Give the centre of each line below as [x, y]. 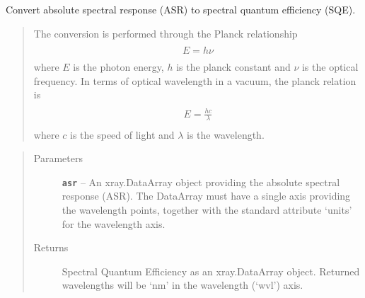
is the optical [330, 67]
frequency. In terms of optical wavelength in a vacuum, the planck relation [195, 80]
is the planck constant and [233, 67]
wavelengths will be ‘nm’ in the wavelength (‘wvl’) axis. [182, 285]
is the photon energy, [118, 67]
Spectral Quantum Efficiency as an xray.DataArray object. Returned [211, 271]
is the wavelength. [226, 134]
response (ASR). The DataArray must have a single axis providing [206, 196]
